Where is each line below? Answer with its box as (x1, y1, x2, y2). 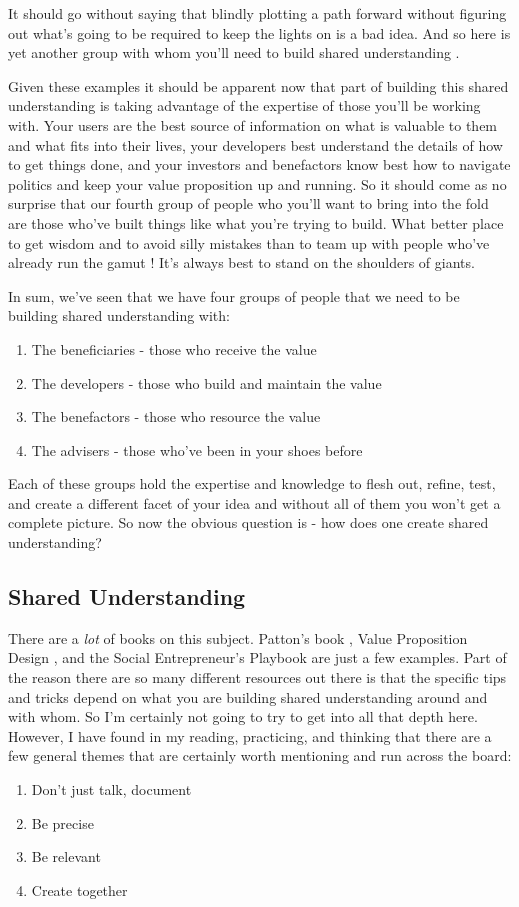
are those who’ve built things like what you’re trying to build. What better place (8, 212, 504, 233)
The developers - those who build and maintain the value (31, 372, 382, 393)
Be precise (31, 812, 94, 833)
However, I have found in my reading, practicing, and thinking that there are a (8, 725, 492, 746)
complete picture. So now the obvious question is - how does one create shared (8, 512, 489, 533)
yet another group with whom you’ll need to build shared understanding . (8, 42, 460, 63)
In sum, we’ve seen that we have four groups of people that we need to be (8, 285, 460, 306)
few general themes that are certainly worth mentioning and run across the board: (8, 745, 512, 766)
